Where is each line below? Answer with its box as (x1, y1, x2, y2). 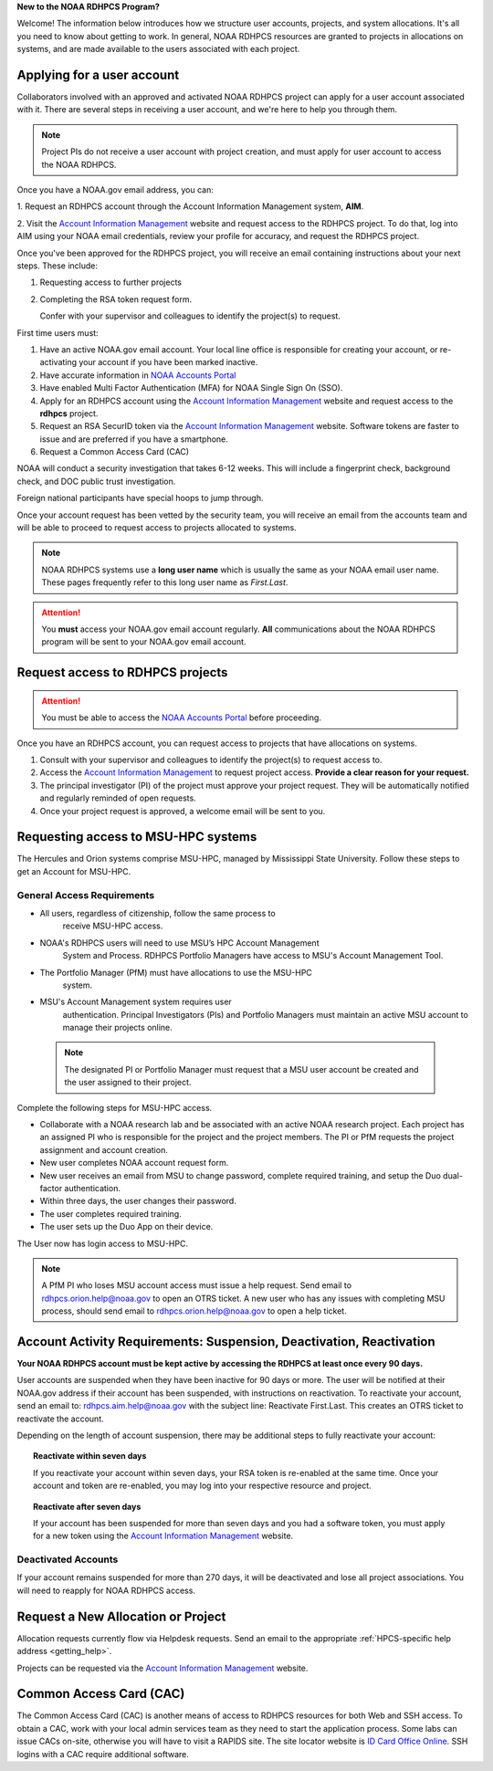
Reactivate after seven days (33, 1501, 142, 1512)
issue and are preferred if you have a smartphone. (39, 434, 228, 445)
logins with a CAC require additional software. (16, 1748, 189, 1759)
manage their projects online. (62, 1022, 173, 1033)
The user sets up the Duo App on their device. (39, 1221, 214, 1232)
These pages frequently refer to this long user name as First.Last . (41, 577, 288, 588)
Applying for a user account (16, 67, 180, 82)
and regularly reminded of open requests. (39, 792, 196, 803)
